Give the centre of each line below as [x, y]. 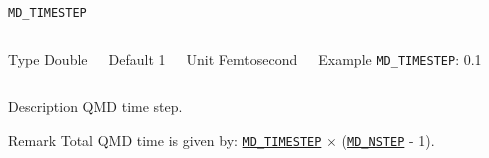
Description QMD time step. [95, 106]
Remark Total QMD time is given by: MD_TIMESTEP [165, 139]
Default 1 [137, 58]
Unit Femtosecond [242, 58]
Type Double [48, 58]
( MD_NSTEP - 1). [388, 139]
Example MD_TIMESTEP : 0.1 [400, 58]
